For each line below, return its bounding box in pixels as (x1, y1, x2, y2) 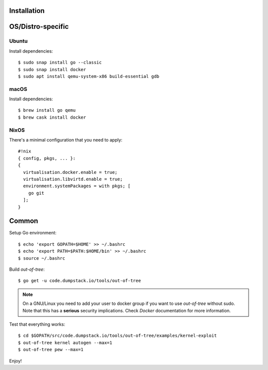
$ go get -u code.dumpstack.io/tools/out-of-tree (18, 278, 141, 284)
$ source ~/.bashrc (18, 255, 66, 261)
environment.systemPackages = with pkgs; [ (23, 183, 131, 189)
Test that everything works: (9, 321, 66, 327)
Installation (9, 6, 45, 15)
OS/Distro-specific (9, 22, 69, 31)
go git (28, 190, 45, 196)
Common (9, 217, 38, 225)
